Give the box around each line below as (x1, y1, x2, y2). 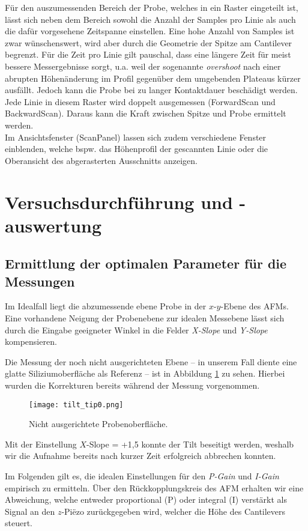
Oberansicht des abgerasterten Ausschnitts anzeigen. (5, 154, 198, 166)
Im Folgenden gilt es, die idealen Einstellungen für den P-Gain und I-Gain (5, 470, 279, 482)
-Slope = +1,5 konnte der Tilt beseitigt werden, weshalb (86, 437, 294, 450)
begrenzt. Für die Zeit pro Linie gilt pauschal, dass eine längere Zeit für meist (5, 48, 291, 61)
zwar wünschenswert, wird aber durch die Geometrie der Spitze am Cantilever (5, 36, 292, 49)
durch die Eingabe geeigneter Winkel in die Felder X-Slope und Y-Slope (5, 323, 268, 336)
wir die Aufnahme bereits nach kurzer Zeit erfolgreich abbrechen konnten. (5, 449, 276, 462)
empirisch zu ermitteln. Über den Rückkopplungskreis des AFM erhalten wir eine (5, 481, 304, 494)
